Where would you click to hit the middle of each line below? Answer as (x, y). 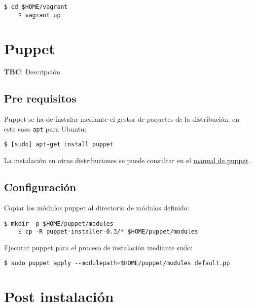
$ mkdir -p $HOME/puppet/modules (59, 223)
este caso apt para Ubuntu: (45, 128)
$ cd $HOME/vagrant (36, 7)
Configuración (40, 187)
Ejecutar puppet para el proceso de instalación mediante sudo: (98, 247)
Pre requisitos (40, 98)
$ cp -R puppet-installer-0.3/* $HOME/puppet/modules (108, 232)
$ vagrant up (39, 15)
